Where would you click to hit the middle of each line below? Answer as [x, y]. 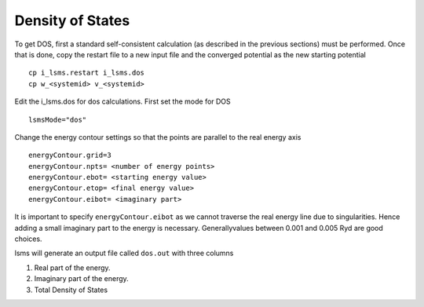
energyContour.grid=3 [70, 155]
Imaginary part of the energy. [81, 279]
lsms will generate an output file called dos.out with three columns [124, 253]
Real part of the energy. [72, 268]
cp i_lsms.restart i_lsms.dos [87, 73]
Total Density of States [71, 290]
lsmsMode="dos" [58, 119]
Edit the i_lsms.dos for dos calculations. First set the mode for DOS [122, 101]
